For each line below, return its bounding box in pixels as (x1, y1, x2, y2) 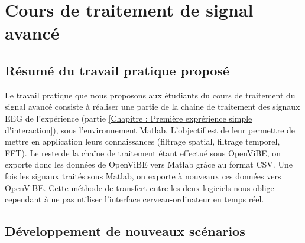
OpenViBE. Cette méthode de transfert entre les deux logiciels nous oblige (5, 181, 274, 193)
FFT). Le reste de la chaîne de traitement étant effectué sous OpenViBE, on (5, 146, 281, 159)
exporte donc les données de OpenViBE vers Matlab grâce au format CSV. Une (5, 158, 293, 170)
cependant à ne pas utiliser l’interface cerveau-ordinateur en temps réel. (5, 193, 264, 205)
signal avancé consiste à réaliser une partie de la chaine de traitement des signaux (5, 100, 300, 113)
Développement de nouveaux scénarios (5, 222, 245, 240)
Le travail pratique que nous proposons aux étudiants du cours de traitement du (5, 88, 296, 101)
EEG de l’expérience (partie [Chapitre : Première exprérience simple (5, 111, 252, 124)
